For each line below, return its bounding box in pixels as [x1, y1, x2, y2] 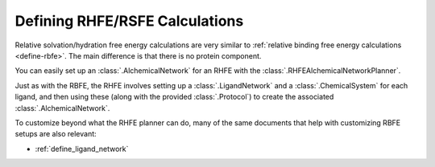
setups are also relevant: [14, 129, 97, 139]
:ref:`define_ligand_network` [35, 144, 129, 153]
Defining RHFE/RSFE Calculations [14, 12, 244, 30]
